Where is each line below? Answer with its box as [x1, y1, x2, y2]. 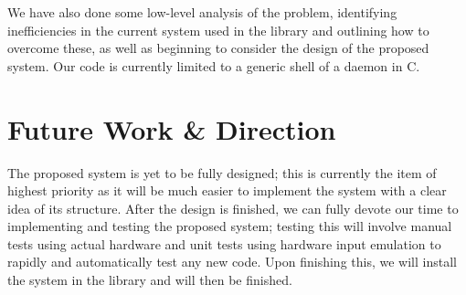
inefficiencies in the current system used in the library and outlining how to [7, 20, 429, 39]
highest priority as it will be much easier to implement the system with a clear [7, 181, 447, 200]
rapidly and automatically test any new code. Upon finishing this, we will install [7, 252, 457, 271]
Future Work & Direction [7, 110, 336, 147]
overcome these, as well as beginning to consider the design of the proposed [7, 38, 429, 58]
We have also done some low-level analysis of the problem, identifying [7, 3, 397, 21]
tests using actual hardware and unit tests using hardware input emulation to [7, 234, 441, 253]
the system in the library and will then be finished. [7, 270, 292, 290]
